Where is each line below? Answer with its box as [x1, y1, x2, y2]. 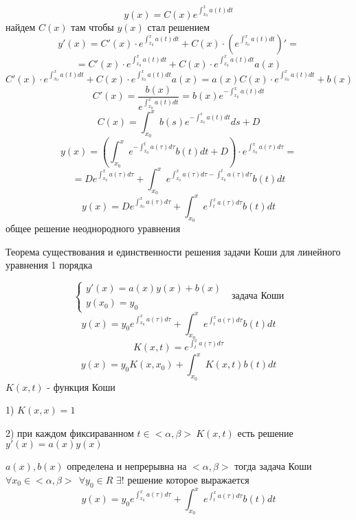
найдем [5, 19, 36, 34]
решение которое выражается [127, 472, 249, 486]
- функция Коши [47, 379, 115, 394]
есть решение [237, 425, 293, 440]
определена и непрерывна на [67, 459, 187, 473]
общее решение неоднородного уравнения [5, 221, 181, 236]
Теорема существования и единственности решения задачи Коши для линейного [5, 244, 341, 258]
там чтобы [71, 19, 114, 34]
